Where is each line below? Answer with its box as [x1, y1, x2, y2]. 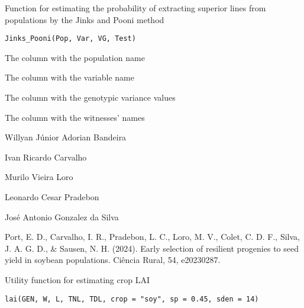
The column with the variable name [5, 71, 134, 84]
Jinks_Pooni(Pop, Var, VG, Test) [5, 34, 136, 43]
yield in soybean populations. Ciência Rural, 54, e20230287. [5, 254, 221, 266]
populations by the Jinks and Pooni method [5, 13, 164, 25]
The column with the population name [5, 51, 145, 63]
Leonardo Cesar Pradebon [5, 191, 99, 203]
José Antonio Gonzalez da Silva [5, 210, 119, 223]
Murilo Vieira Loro [5, 171, 73, 183]
